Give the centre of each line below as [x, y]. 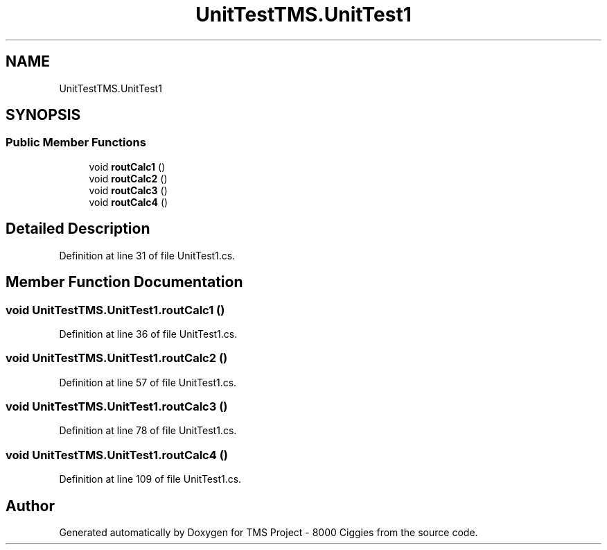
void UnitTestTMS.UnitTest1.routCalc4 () [117, 455]
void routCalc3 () [128, 190]
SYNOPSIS [43, 115]
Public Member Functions [76, 143]
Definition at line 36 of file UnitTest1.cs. [148, 334]
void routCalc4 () [129, 202]
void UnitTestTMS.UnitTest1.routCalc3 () [117, 406]
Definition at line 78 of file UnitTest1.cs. [148, 431]
